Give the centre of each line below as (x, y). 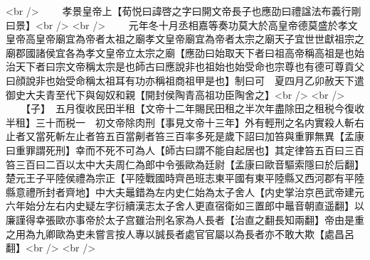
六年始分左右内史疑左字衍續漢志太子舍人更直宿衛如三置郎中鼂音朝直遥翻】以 (185, 206)
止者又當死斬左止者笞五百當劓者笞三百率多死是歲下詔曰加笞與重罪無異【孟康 (185, 136)
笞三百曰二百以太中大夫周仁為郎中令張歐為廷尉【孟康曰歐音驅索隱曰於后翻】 (185, 164)
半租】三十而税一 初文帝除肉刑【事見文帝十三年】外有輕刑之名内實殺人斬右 (185, 122)
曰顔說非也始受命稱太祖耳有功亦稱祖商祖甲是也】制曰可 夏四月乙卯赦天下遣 (185, 80)
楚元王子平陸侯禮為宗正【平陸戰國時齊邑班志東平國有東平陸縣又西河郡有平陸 (185, 178)
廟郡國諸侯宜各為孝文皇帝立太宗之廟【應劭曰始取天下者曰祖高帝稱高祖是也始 (185, 52)
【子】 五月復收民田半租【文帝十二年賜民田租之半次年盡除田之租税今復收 (195, 108)
